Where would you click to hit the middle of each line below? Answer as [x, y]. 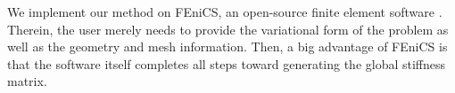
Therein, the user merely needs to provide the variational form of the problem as [228, 29]
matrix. [27, 81]
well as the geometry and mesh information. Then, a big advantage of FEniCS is [227, 46]
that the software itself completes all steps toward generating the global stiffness [227, 63]
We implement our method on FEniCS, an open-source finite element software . [225, 12]
